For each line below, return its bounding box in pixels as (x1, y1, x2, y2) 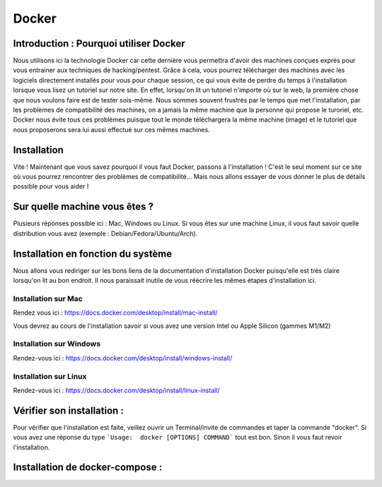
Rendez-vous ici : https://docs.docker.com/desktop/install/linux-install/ (13, 386, 220, 394)
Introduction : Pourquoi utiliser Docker (13, 37, 185, 49)
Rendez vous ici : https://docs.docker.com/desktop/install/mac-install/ (13, 308, 218, 317)
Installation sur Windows (13, 339, 101, 349)
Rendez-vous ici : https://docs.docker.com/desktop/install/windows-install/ (13, 353, 233, 362)
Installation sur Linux (13, 371, 87, 381)
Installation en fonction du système (13, 247, 173, 259)
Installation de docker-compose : (13, 462, 163, 474)
